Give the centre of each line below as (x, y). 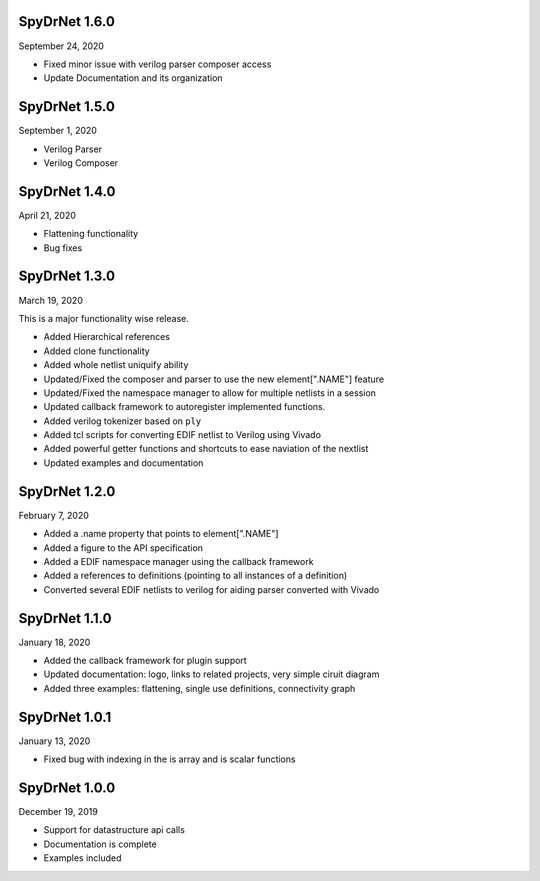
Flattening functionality (91, 234)
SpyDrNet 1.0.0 (67, 787)
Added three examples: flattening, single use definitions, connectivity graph (199, 688)
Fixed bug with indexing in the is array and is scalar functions (169, 759)
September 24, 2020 (61, 46)
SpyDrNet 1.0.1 (65, 716)
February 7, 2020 (54, 515)
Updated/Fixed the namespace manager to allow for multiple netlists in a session (210, 392)
